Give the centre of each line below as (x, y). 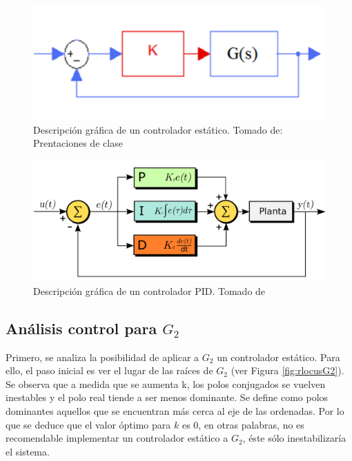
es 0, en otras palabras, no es (243, 424)
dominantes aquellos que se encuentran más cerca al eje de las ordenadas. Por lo (175, 410)
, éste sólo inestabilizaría (294, 438)
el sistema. (28, 451)
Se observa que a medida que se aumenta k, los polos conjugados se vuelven (166, 383)
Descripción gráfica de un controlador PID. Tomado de (149, 290)
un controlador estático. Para (278, 357)
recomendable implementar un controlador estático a (117, 438)
